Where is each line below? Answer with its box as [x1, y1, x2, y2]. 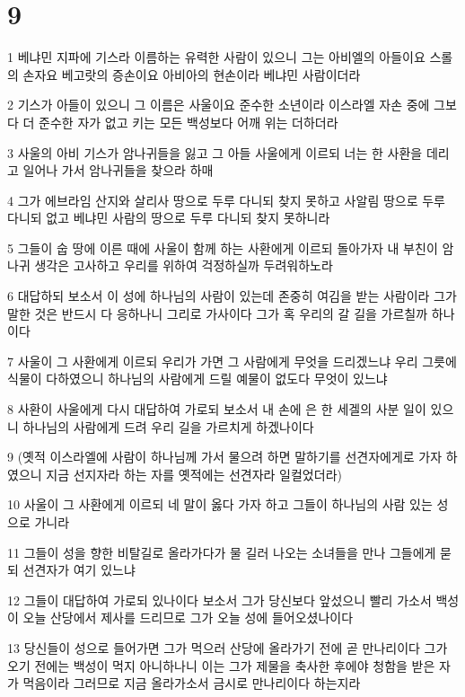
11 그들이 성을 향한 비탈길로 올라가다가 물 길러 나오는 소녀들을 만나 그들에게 [7, 543, 436, 561]
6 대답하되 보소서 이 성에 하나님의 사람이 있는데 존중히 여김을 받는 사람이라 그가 [7, 287, 457, 305]
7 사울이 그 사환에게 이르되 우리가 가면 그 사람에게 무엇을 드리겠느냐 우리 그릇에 [7, 351, 457, 370]
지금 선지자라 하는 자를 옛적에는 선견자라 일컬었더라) [46, 464, 342, 483]
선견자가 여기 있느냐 [22, 560, 136, 579]
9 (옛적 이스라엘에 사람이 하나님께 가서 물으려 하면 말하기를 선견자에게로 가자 [7, 447, 443, 466]
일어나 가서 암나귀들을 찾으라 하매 [22, 161, 214, 180]
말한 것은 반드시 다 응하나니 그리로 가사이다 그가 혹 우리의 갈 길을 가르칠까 [7, 304, 428, 322]
